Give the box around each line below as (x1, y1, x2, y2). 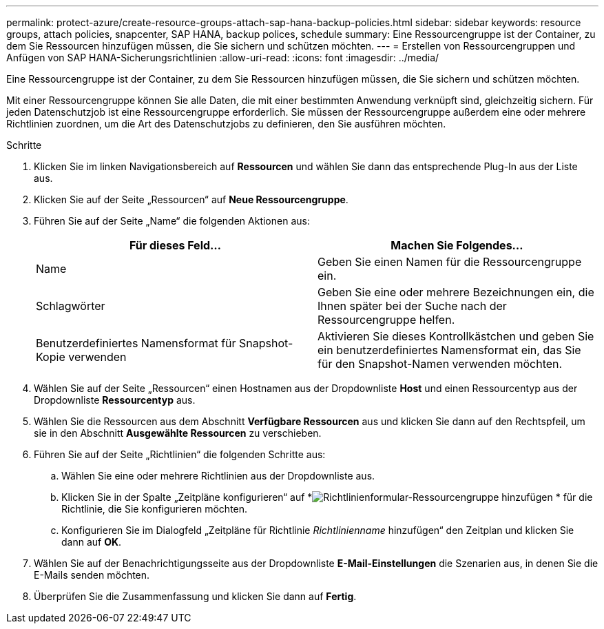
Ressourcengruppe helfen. (317, 313, 455, 327)
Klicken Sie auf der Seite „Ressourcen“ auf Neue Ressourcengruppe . (34, 194, 348, 205)
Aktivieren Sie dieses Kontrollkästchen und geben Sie (317, 329, 594, 343)
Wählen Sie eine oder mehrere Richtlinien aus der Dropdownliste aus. (61, 470, 375, 482)
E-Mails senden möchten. (34, 569, 150, 581)
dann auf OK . (61, 536, 122, 548)
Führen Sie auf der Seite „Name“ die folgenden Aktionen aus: (34, 215, 310, 227)
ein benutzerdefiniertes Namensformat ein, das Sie (317, 343, 581, 357)
